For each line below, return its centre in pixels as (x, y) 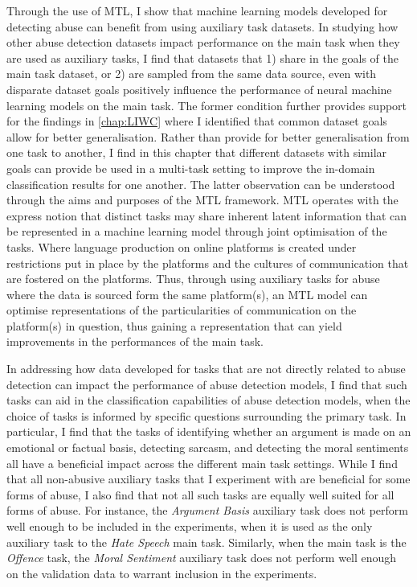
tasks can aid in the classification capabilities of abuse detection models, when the (208, 400)
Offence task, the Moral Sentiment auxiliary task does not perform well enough (202, 558)
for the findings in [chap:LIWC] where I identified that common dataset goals (197, 121)
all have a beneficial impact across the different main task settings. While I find (202, 463)
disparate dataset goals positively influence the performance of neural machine (199, 89)
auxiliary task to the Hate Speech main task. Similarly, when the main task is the (206, 542)
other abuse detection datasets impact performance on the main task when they (203, 42)
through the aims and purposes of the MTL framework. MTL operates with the (202, 200)
